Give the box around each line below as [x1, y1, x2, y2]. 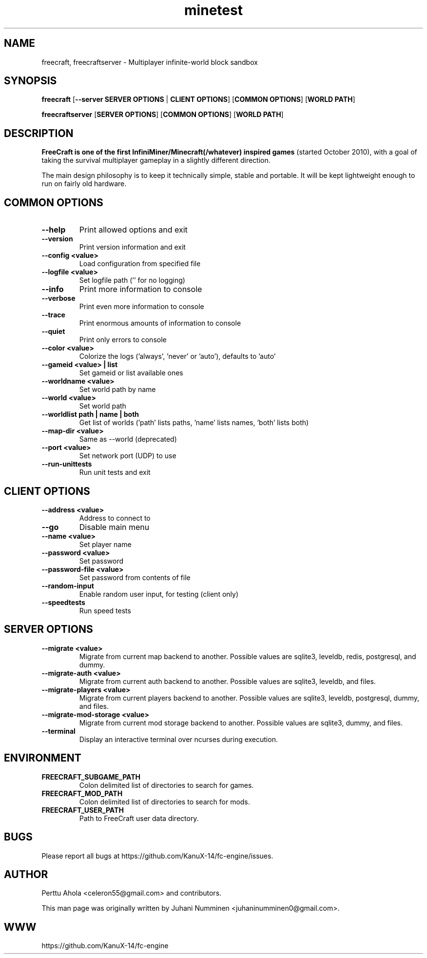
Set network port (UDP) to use [79, 451, 176, 460]
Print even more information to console [79, 302, 204, 311]
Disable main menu [79, 522, 150, 532]
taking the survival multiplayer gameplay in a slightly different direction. [41, 156, 271, 165]
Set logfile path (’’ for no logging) [79, 276, 185, 285]
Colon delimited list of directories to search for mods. [79, 797, 250, 806]
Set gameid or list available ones [79, 369, 183, 377]
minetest [184, 2, 243, 19]
